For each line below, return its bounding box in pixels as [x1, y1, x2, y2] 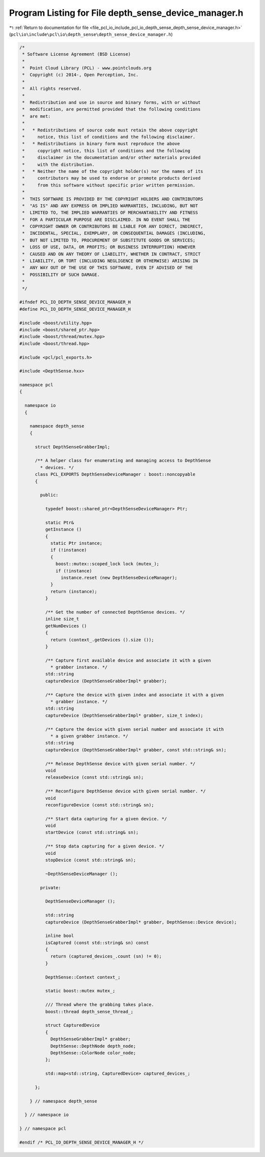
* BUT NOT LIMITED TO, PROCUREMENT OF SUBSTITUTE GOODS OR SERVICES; [22, 237, 196, 243]
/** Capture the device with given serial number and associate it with [45, 726, 224, 732]
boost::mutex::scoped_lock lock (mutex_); [55, 561, 159, 567]
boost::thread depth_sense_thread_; [45, 1009, 133, 1014]
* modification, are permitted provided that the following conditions [22, 106, 201, 112]
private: [40, 885, 61, 890]
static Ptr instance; [50, 540, 103, 546]
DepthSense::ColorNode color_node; [50, 1050, 136, 1056]
